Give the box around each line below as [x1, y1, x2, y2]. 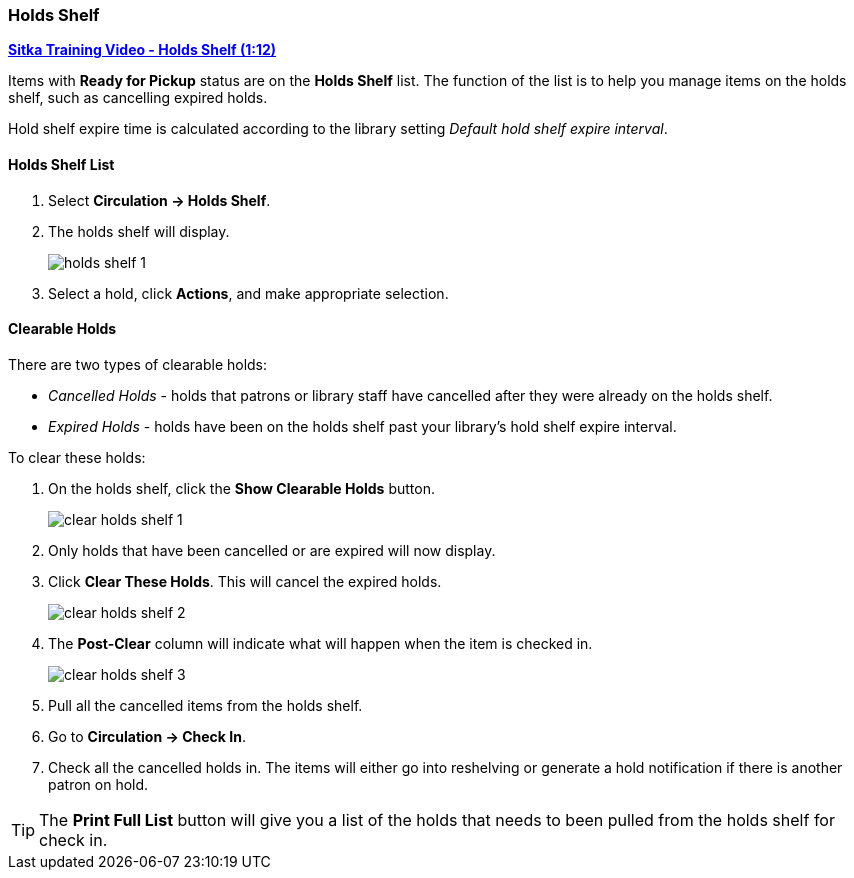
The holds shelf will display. [48, 222, 230, 240]
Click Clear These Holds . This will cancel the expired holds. [48, 572, 442, 590]
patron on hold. [48, 775, 149, 793]
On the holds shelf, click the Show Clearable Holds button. [48, 479, 435, 497]
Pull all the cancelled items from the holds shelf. [48, 696, 363, 714]
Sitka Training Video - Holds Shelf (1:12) [8, 41, 277, 59]
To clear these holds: [8, 448, 146, 466]
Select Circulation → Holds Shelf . [48, 191, 271, 209]
